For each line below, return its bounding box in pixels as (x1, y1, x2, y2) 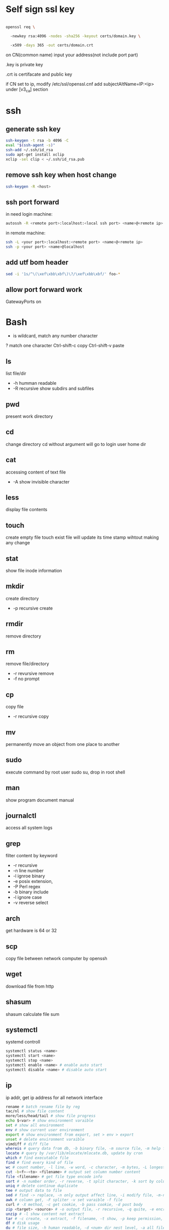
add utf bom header (6, 258, 69, 267)
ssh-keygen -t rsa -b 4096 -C (6, 138, 69, 143)
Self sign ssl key (6, 4, 75, 15)
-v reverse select (13, 899, 49, 906)
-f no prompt (13, 676, 40, 682)
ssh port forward (6, 198, 60, 206)
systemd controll (6, 1039, 41, 1045)
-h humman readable (13, 380, 57, 386)
